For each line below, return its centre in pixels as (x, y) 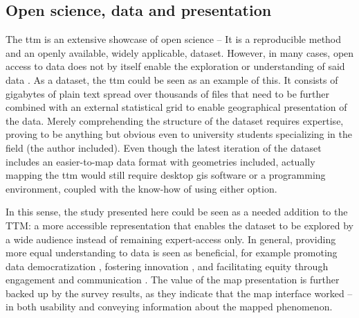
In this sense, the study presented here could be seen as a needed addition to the (177, 212)
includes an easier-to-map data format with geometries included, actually (160, 161)
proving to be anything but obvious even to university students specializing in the (179, 134)
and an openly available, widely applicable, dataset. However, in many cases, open (180, 52)
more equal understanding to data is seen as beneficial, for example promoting (172, 253)
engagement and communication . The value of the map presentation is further (173, 280)
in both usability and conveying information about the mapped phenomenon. (169, 307)
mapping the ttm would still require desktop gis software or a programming (166, 175)
